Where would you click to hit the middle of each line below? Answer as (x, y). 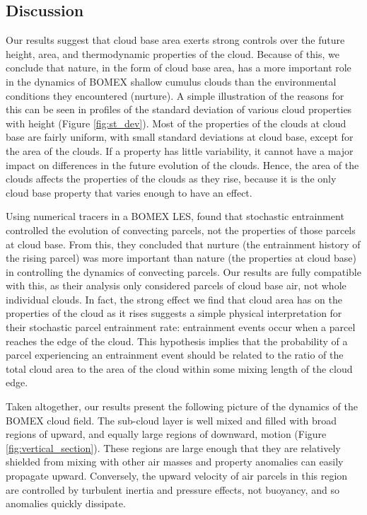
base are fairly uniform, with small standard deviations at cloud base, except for (180, 137)
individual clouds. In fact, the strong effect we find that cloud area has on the (174, 299)
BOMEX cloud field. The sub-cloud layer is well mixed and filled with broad (171, 420)
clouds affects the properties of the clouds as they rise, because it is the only (171, 179)
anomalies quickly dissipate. (66, 503)
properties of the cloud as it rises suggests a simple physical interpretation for (174, 313)
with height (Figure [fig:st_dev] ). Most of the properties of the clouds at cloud (176, 123)
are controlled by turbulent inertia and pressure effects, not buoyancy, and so (173, 489)
